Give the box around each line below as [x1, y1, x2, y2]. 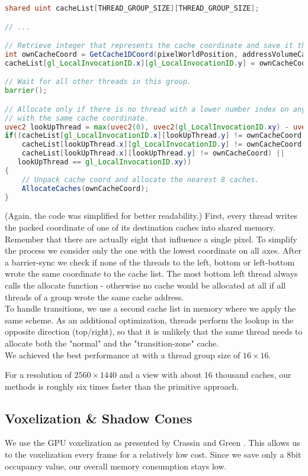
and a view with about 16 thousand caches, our [119, 368, 291, 381]
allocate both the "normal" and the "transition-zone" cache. [5, 336, 219, 349]
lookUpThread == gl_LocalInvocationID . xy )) [17, 158, 192, 166]
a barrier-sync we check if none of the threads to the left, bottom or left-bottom [5, 255, 295, 268]
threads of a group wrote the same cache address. [5, 290, 184, 303]
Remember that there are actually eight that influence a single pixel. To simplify [5, 232, 297, 245]
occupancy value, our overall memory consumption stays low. [5, 459, 227, 472]
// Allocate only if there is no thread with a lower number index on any [5, 105, 306, 114]
